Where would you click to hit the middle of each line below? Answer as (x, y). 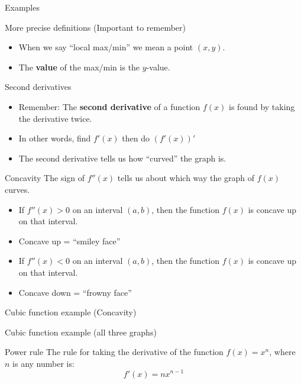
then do (136, 138)
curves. (17, 189)
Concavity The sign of (45, 178)
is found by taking (262, 106)
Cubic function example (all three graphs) (81, 332)
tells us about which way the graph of (186, 178)
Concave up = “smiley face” (69, 241)
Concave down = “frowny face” (75, 292)
